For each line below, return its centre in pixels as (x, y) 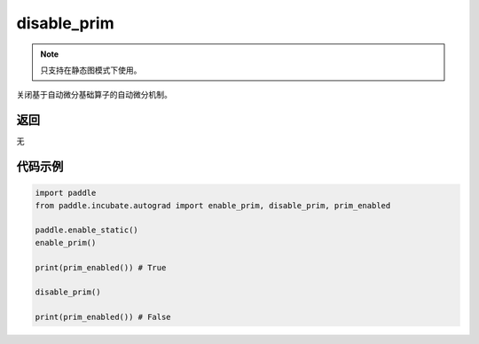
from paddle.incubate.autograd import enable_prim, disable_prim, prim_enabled (213, 205)
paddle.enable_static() (87, 230)
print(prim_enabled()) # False (103, 317)
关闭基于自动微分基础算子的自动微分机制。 (94, 95)
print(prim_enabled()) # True (101, 267)
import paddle (66, 193)
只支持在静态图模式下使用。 (91, 70)
